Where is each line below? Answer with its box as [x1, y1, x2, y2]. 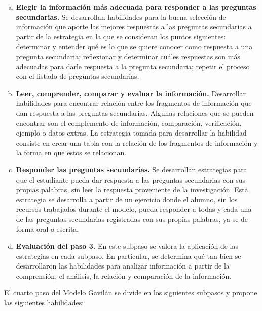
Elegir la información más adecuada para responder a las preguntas [16, 2, 256, 12]
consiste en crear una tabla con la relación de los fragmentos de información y [16, 137, 258, 148]
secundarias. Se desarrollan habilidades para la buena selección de [16, 11, 226, 22]
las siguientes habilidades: [4, 297, 84, 308]
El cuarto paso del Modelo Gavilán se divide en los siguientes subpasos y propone [4, 287, 257, 298]
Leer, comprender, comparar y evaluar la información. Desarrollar [16, 87, 246, 98]
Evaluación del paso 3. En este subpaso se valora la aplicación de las [16, 241, 238, 251]
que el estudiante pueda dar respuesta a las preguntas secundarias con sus [16, 174, 246, 185]
